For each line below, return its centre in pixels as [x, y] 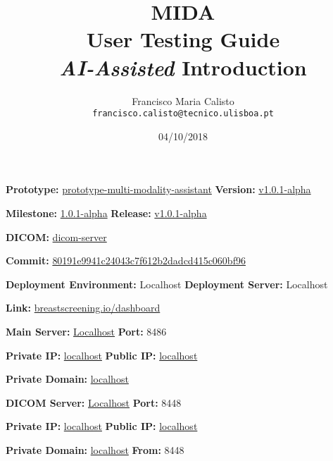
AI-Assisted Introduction [183, 67]
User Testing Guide [183, 39]
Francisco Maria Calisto [183, 100]
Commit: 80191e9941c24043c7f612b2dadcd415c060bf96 [126, 260]
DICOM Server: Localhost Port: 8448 [94, 402]
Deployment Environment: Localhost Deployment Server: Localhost [167, 284]
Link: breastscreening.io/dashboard [83, 308]
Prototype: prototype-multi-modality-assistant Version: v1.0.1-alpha [158, 189]
